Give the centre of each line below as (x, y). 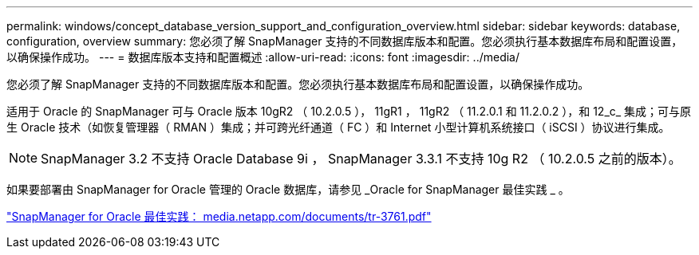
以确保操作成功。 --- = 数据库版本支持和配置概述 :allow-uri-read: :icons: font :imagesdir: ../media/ (263, 57)
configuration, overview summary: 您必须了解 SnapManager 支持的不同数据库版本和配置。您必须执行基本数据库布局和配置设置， (345, 41)
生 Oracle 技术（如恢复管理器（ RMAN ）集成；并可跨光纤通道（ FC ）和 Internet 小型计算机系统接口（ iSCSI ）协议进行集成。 (338, 127)
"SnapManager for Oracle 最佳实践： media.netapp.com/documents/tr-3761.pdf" (219, 216)
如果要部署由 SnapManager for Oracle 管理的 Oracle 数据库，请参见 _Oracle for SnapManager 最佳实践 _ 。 (288, 189)
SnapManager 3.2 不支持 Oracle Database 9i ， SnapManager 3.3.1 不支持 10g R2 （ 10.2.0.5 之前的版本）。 (361, 159)
